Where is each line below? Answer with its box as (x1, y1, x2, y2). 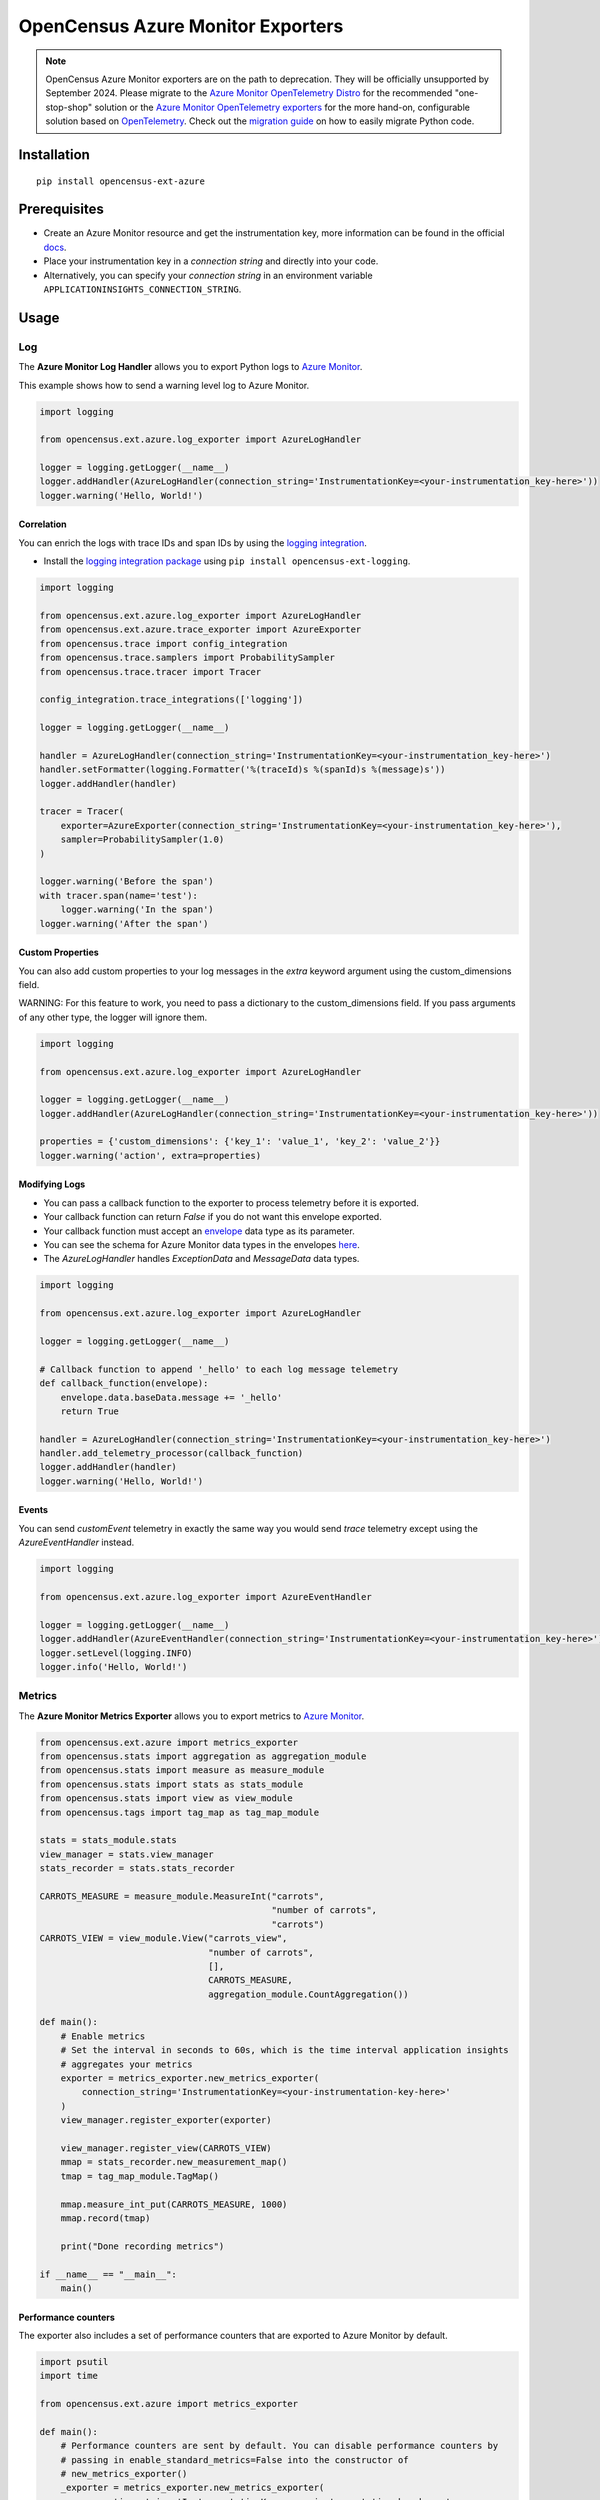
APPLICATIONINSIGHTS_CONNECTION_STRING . (43, 283, 242, 295)
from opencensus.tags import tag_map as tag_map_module (39, 1806, 320, 1818)
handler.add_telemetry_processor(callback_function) (39, 1448, 304, 1459)
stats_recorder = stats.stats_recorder (39, 1863, 235, 1874)
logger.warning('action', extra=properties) (39, 1150, 262, 1161)
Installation (18, 146, 90, 163)
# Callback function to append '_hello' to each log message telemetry (39, 1363, 399, 1375)
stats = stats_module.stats (39, 1835, 177, 1846)
